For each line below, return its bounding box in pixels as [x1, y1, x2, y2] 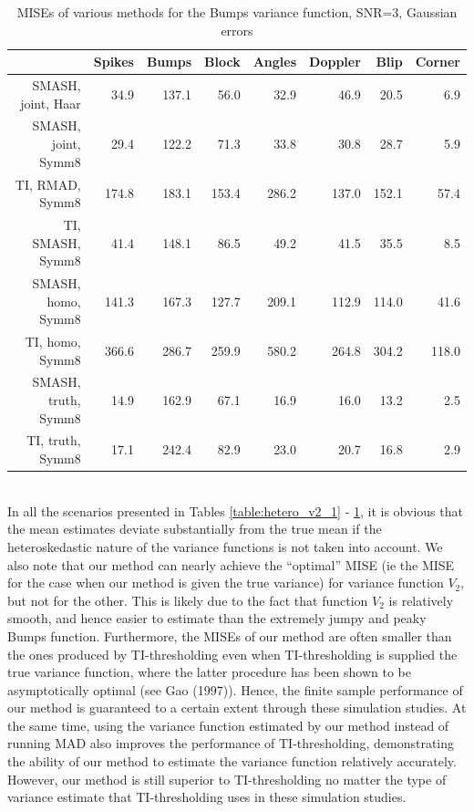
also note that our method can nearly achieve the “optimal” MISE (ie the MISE [7, 555, 455, 574]
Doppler [309, 52, 361, 71]
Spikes [93, 52, 134, 71]
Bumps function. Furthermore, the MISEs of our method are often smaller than [7, 626, 452, 645]
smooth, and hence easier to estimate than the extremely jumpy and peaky [7, 609, 427, 628]
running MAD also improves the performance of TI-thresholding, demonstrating [7, 734, 454, 753]
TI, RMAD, [15, 174, 81, 193]
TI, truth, [26, 431, 81, 450]
